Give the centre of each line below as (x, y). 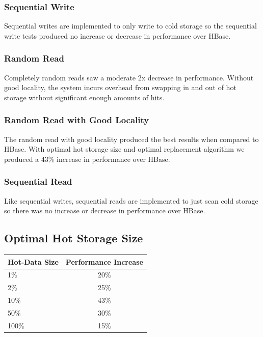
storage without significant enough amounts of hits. (84, 97)
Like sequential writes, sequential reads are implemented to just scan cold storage (131, 200)
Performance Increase (104, 261)
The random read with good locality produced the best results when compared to (131, 139)
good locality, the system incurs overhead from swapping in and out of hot (120, 87)
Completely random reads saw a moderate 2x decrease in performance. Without (129, 77)
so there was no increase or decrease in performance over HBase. (105, 210)
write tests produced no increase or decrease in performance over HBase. (117, 35)
